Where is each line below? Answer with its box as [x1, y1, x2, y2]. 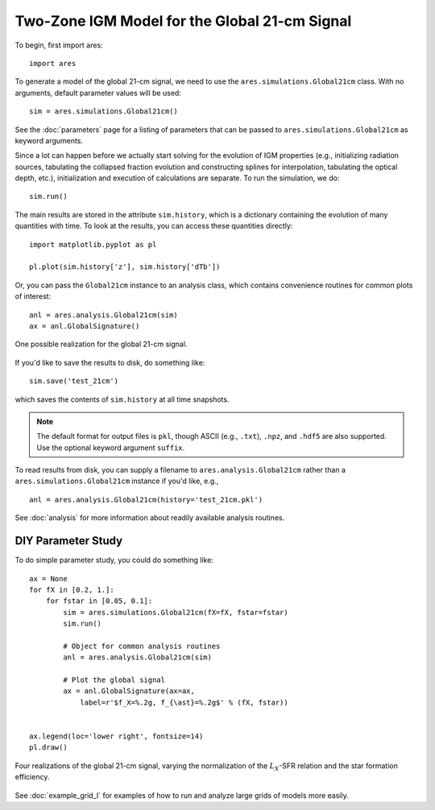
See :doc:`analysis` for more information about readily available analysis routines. [14, 513, 285, 523]
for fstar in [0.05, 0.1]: [45, 597, 153, 605]
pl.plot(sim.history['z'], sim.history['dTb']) [29, 262, 221, 271]
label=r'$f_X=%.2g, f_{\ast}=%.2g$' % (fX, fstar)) [80, 697, 289, 707]
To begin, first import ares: [14, 40, 104, 50]
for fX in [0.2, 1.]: [29, 585, 114, 594]
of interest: [14, 291, 52, 301]
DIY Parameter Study [14, 534, 123, 548]
